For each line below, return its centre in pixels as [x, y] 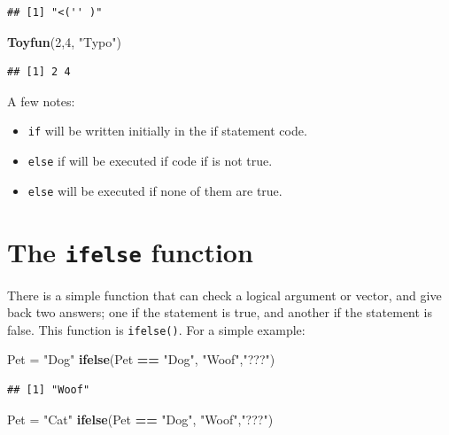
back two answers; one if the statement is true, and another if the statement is [220, 312]
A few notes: [41, 101]
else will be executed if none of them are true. [155, 190]
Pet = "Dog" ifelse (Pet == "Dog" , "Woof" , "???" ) [141, 359]
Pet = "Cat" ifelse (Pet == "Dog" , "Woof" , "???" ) [140, 419]
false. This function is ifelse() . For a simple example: [156, 329]
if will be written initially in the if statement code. [167, 131]
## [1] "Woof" [49, 390]
